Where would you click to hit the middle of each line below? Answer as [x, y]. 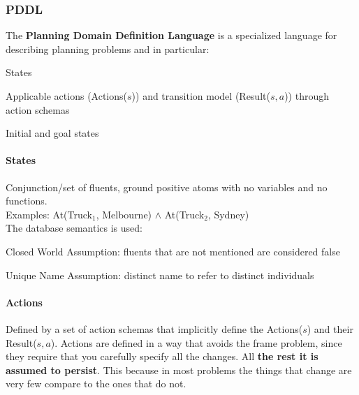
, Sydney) [228, 214]
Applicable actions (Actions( [66, 96]
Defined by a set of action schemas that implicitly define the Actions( [154, 328]
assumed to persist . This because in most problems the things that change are [179, 370]
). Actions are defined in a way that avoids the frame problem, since [196, 342]
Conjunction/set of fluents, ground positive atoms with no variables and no [167, 187]
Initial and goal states [52, 133]
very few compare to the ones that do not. [96, 383]
